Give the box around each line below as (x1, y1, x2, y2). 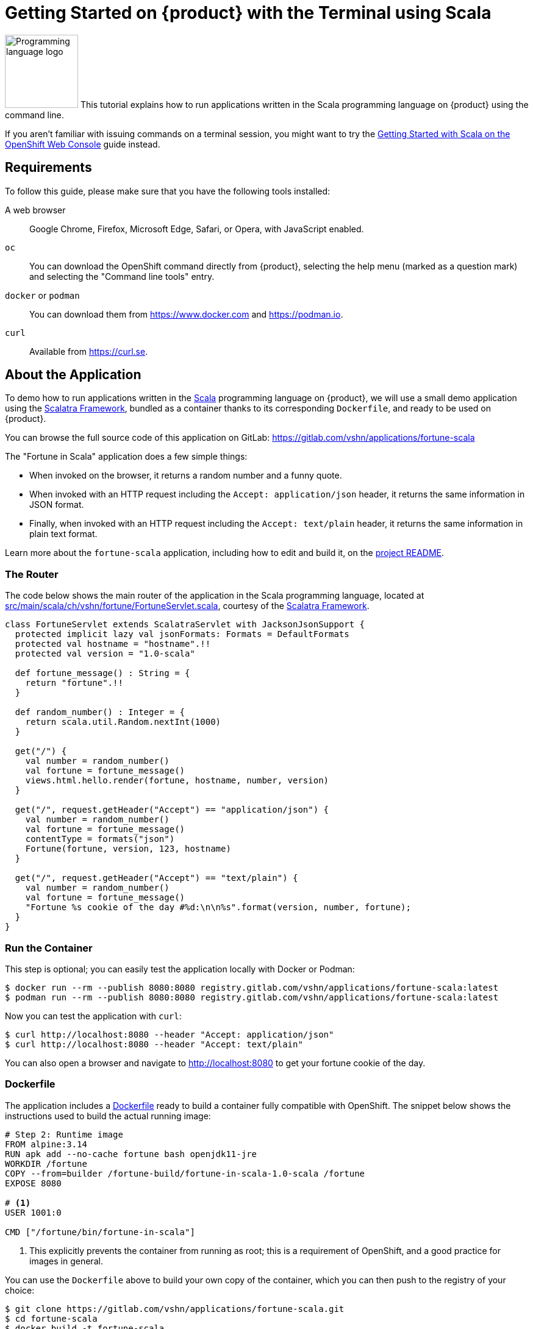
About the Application (5, 367, 141, 383)
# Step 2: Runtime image (5, 1129, 123, 1139)
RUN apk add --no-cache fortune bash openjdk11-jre (5, 1149, 257, 1159)
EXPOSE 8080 (5, 1178, 62, 1188)
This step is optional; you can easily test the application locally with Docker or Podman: (5, 963, 355, 974)
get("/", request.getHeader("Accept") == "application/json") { (15, 805, 329, 815)
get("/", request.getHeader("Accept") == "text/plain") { (15, 873, 298, 883)
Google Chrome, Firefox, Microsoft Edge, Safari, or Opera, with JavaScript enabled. (29, 223, 364, 234)
